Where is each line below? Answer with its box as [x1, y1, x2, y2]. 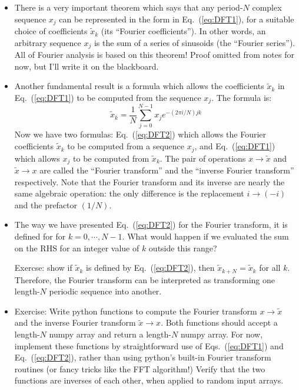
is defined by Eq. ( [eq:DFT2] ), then [86, 261, 215, 274]
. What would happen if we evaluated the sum [122, 230, 289, 242]
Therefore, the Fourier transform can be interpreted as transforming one [14, 273, 275, 286]
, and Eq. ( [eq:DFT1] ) [194, 140, 275, 152]
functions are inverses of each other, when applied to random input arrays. [14, 374, 284, 386]
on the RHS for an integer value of [14, 241, 139, 254]
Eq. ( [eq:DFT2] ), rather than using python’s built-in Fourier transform [14, 351, 271, 363]
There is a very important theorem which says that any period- [14, 1, 243, 13]
